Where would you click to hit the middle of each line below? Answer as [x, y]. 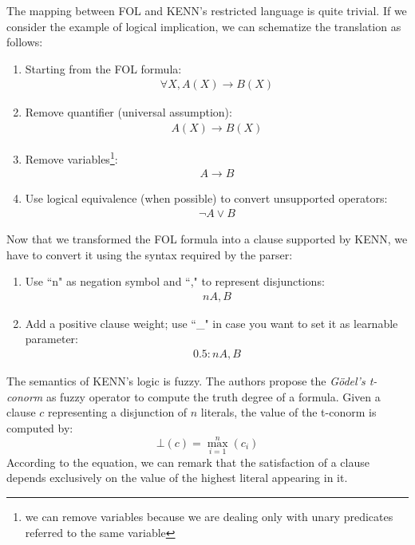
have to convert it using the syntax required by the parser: [150, 254]
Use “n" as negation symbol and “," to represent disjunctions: [175, 281]
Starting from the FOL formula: [103, 68]
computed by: [40, 427]
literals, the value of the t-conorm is [289, 412]
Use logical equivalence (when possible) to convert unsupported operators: [206, 198]
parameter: [51, 339]
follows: [25, 42]
